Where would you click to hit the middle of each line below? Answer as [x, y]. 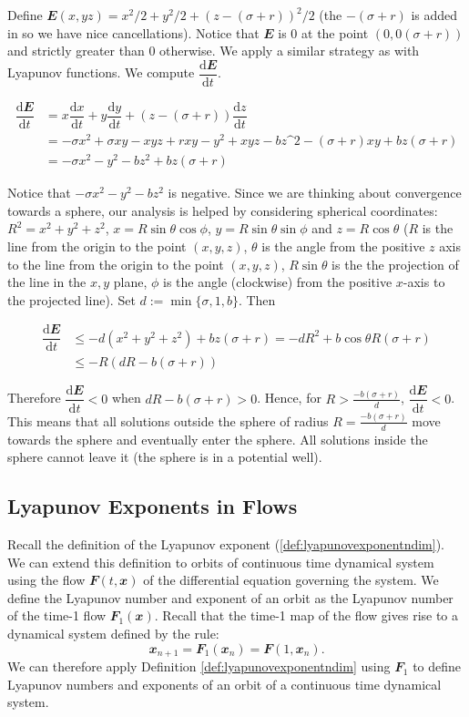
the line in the [47, 282]
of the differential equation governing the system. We [291, 580]
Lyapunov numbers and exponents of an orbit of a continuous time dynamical [224, 684]
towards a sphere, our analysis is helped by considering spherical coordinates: [223, 210]
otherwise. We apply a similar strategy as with [290, 51]
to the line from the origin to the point [116, 264]
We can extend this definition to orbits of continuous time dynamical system [221, 562]
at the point [335, 32]
